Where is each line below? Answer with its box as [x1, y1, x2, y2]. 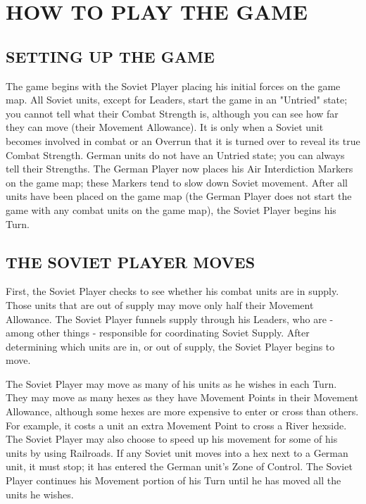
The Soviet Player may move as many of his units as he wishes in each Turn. [6, 376, 337, 391]
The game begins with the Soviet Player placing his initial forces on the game [6, 78, 341, 93]
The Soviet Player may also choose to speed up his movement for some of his [6, 431, 338, 446]
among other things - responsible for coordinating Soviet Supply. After [6, 325, 310, 340]
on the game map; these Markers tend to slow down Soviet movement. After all [6, 175, 348, 189]
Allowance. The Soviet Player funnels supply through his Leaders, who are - [6, 311, 334, 326]
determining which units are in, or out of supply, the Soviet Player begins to [6, 339, 335, 353]
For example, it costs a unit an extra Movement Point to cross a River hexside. [6, 417, 347, 432]
